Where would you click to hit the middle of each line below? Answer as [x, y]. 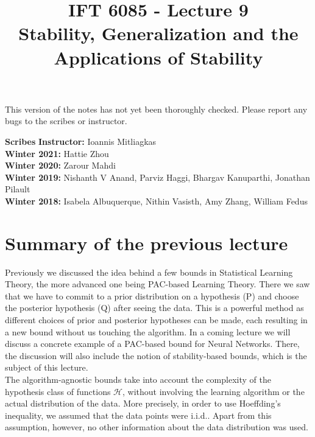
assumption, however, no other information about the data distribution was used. [157, 427]
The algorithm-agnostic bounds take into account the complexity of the [138, 379]
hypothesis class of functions [58, 391]
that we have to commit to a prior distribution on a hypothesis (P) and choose [152, 295]
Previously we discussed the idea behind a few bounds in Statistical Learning [149, 272]
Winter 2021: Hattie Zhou [57, 153]
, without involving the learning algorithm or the [214, 391]
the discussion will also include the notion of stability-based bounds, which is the [156, 355]
